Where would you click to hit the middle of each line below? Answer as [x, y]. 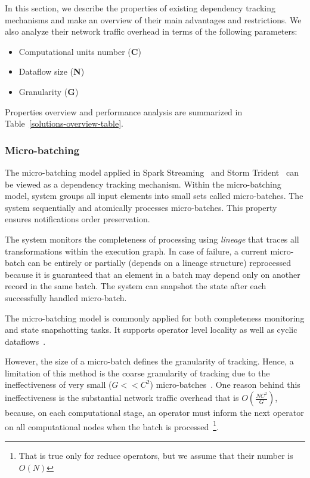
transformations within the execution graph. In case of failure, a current [136, 251]
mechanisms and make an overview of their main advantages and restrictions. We [153, 19]
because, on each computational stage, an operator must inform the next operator [154, 413]
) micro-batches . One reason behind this [225, 384]
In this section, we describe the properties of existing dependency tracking [140, 8]
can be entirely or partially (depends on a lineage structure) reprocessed [159, 263]
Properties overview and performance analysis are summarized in [124, 111]
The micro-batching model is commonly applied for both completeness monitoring [155, 318]
